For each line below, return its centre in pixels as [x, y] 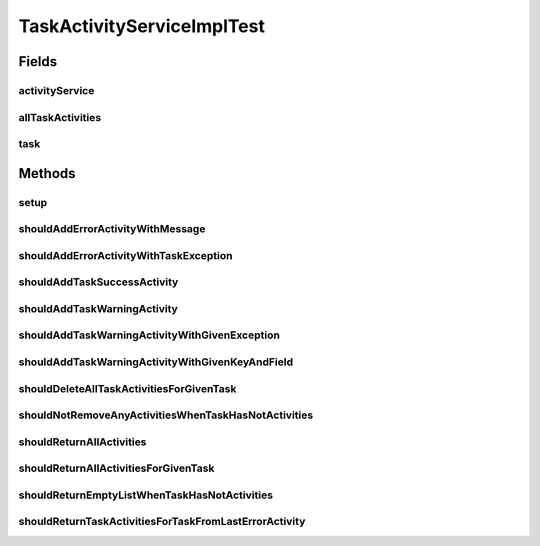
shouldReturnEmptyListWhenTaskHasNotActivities [146, 495]
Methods [47, 173]
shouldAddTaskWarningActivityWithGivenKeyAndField [156, 362]
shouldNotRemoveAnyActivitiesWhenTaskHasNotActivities [166, 415]
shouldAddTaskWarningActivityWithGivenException [149, 335]
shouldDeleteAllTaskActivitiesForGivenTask [127, 388]
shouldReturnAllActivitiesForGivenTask [116, 468]
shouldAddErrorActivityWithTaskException [125, 255]
